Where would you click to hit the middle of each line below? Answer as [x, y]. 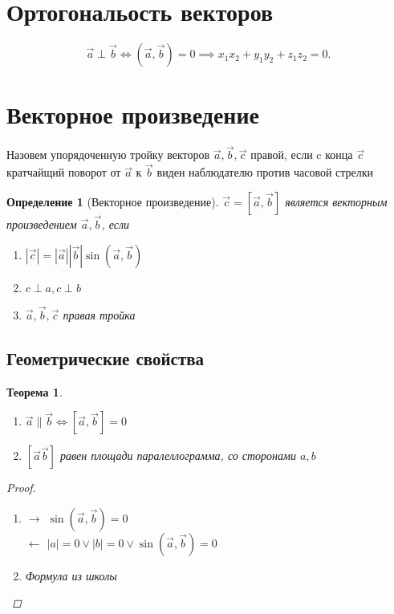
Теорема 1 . [35, 391]
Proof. [21, 488]
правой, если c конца [302, 155]
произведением [42, 224]
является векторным [336, 201]
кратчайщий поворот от [64, 172]
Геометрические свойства [106, 358]
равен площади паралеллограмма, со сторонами [178, 455]
